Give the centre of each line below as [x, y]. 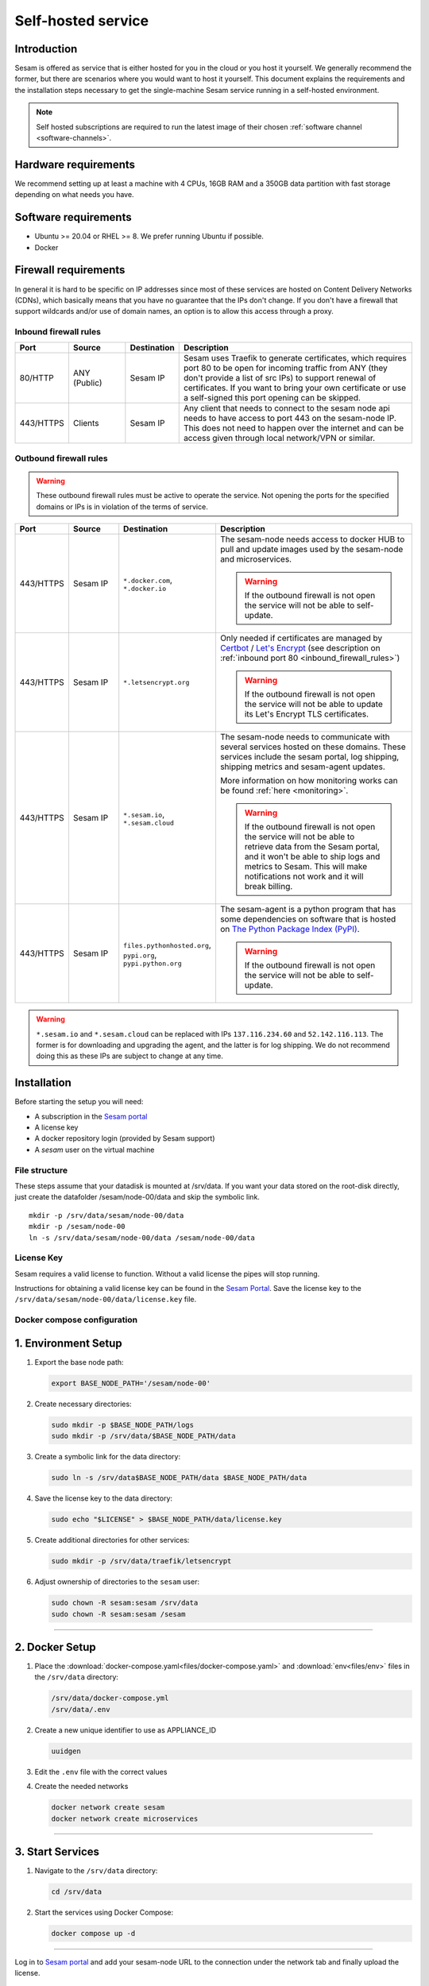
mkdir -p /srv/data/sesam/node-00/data [106, 1215]
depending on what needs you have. [74, 195]
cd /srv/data [77, 1891]
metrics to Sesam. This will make [306, 867]
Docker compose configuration [76, 1320]
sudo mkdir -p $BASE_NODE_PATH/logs [123, 1425]
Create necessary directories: [83, 1404]
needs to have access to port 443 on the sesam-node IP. [290, 419]
